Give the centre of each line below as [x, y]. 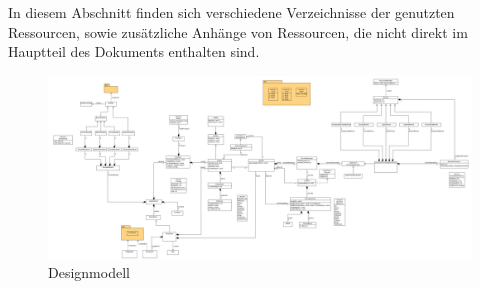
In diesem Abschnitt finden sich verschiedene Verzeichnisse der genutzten [231, 12]
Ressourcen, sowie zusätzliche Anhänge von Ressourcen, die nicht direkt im [238, 31]
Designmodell [89, 272]
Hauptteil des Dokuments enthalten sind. [134, 51]
